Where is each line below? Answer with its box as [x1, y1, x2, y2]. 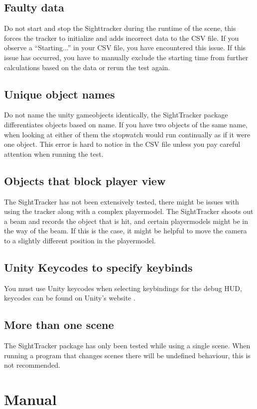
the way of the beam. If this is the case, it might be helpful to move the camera [4, 225, 247, 236]
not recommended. [4, 360, 60, 370]
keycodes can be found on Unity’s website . [4, 293, 135, 303]
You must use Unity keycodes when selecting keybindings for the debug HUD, [4, 283, 242, 293]
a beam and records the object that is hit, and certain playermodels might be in [4, 215, 248, 226]
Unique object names [4, 86, 115, 102]
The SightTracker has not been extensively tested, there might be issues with [4, 196, 239, 206]
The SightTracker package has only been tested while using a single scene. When [4, 340, 251, 351]
